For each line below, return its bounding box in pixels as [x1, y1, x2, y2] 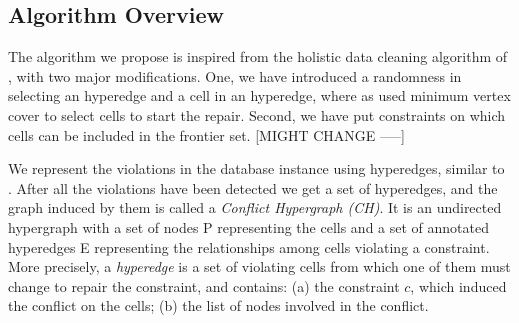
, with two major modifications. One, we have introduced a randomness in [8, 65, 462, 86]
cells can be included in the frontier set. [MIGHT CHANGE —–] [8, 124, 405, 145]
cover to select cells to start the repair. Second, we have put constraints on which [8, 104, 506, 125]
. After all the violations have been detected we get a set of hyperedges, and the [8, 177, 498, 198]
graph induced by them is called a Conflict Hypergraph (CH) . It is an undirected [8, 197, 502, 218]
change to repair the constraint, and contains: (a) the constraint [8, 275, 400, 296]
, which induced [410, 275, 507, 296]
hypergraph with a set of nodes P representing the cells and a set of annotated [8, 216, 490, 237]
